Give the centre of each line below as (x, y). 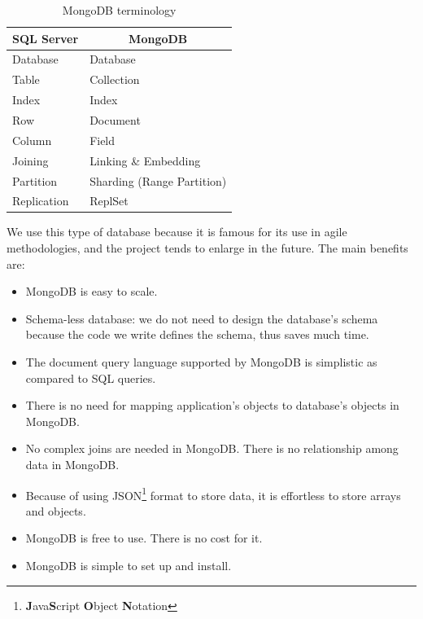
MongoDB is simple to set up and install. (129, 565)
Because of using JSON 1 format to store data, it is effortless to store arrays (213, 494)
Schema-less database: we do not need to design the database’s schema (202, 318)
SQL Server (46, 38)
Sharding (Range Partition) (158, 180)
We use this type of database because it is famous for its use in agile (177, 232)
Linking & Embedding (145, 160)
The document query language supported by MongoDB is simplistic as (201, 362)
